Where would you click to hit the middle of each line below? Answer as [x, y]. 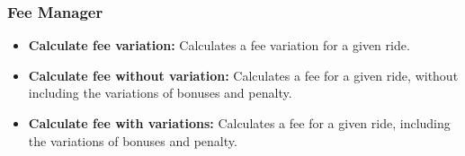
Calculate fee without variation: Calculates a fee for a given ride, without [243, 75]
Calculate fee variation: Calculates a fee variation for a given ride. [219, 45]
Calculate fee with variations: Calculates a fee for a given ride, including [239, 123]
